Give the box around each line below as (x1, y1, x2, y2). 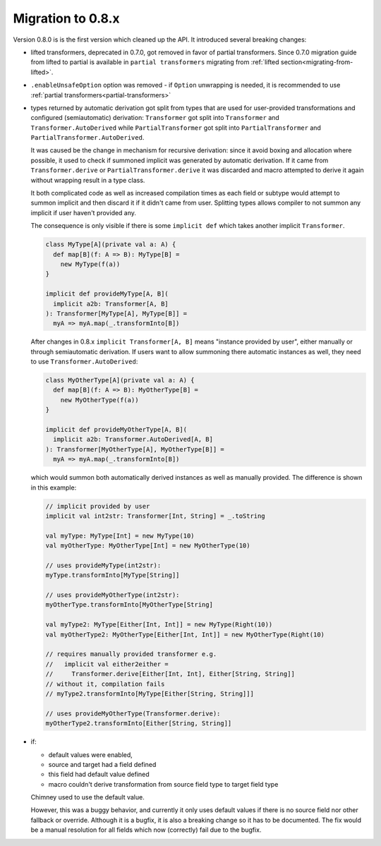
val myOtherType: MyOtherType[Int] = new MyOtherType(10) (45, 542, 250, 550)
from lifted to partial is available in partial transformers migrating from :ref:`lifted (30, 58, 279, 66)
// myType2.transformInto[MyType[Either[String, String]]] (45, 689, 254, 698)
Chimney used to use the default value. (30, 793, 145, 802)
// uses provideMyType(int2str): (45, 561, 162, 569)
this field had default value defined (48, 770, 150, 779)
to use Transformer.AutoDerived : (30, 357, 138, 366)
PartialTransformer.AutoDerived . (30, 133, 145, 142)
